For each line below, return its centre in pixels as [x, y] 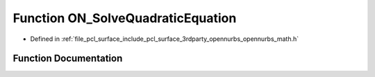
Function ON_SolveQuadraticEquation [125, 18]
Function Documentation [68, 59]
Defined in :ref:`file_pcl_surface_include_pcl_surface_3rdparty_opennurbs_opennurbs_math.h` [165, 39]
